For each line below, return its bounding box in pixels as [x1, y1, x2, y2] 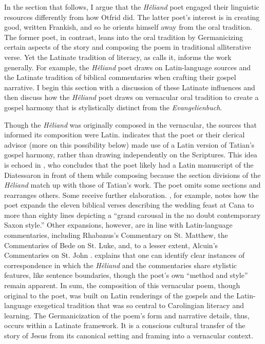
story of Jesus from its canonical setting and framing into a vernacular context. [4, 330, 253, 340]
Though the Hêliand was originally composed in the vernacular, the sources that [4, 119, 257, 130]
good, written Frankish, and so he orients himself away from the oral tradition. [4, 22, 252, 32]
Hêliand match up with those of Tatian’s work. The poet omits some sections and [4, 179, 261, 190]
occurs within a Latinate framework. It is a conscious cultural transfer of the [4, 320, 245, 331]
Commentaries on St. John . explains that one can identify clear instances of [4, 250, 245, 260]
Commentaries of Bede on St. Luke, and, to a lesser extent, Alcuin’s [4, 239, 218, 250]
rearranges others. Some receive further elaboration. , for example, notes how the [4, 189, 259, 200]
